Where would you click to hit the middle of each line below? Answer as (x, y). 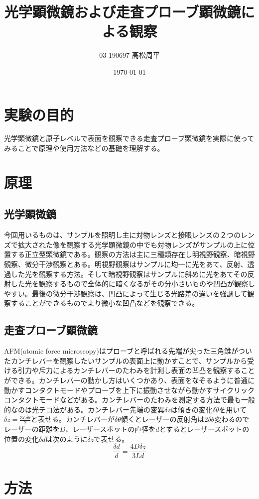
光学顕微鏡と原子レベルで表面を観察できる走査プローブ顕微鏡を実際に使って (129, 138)
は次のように (66, 438)
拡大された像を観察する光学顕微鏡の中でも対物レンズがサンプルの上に (133, 244)
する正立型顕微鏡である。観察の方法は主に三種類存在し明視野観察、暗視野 (133, 254)
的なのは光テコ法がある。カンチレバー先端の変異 (84, 409)
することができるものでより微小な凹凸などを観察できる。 (105, 303)
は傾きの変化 (192, 409)
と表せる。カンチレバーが (72, 419)
